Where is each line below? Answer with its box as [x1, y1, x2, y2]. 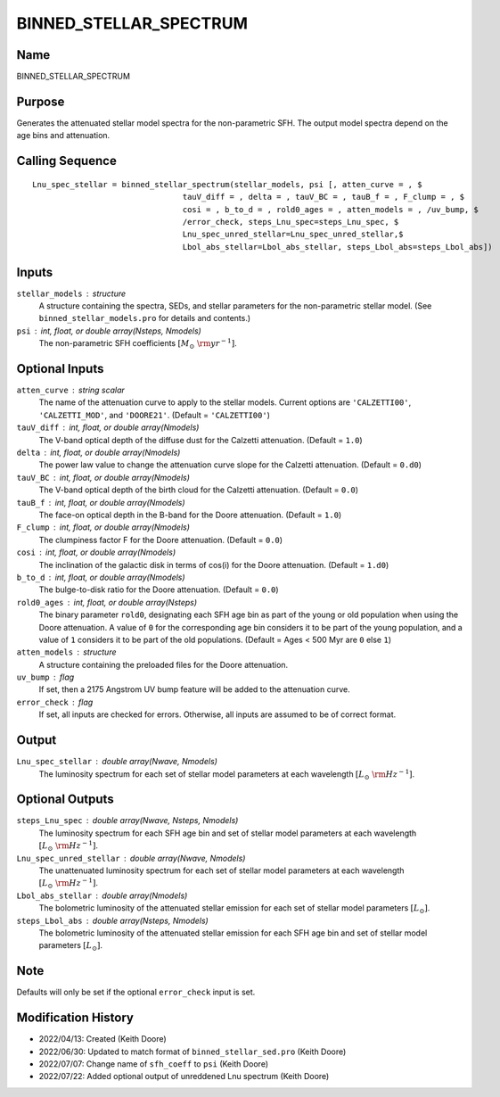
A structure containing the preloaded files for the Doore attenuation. [38, 659, 289, 670]
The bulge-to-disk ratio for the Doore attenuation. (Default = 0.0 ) [38, 584, 280, 595]
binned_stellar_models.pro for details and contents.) [38, 313, 251, 324]
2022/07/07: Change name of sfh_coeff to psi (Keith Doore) [38, 1058, 269, 1069]
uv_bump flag [16, 672, 75, 682]
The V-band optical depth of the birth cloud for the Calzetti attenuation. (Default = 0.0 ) [38, 484, 359, 495]
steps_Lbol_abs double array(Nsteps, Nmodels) [16, 915, 209, 926]
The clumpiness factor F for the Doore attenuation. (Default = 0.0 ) [38, 534, 283, 545]
